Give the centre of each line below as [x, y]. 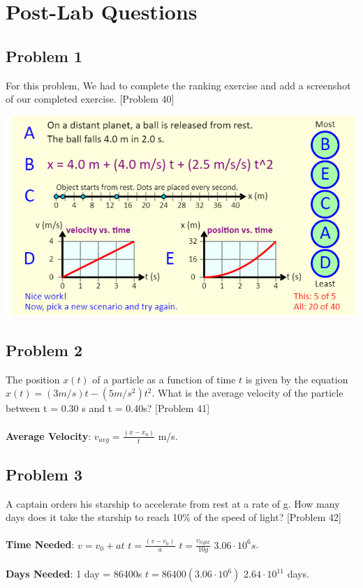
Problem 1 [44, 56]
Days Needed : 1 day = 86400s [74, 574]
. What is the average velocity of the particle [247, 393]
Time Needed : [40, 544]
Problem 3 [44, 474]
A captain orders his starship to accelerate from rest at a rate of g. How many [173, 503]
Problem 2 [44, 350]
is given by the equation [297, 379]
